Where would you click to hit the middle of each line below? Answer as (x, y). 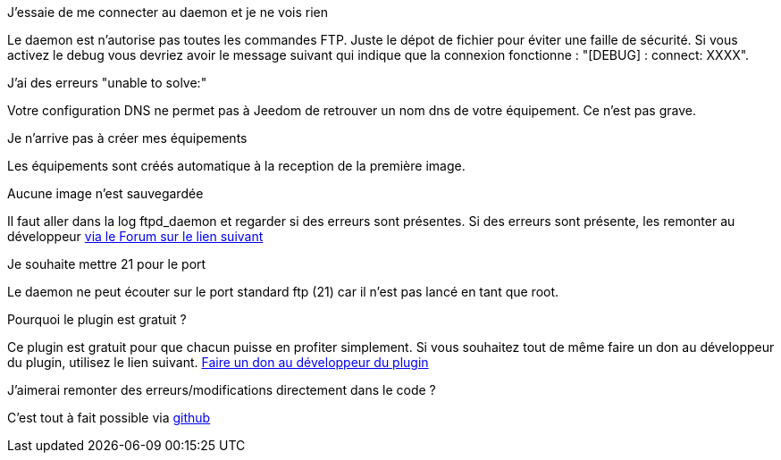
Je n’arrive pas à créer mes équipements (127, 138)
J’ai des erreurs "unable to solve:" (107, 83)
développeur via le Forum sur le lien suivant (135, 236)
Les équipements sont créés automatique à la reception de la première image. (236, 166)
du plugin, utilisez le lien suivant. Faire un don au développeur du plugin (218, 362)
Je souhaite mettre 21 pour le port (107, 264)
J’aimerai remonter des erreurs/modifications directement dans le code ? (222, 390)
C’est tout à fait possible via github (109, 418)
